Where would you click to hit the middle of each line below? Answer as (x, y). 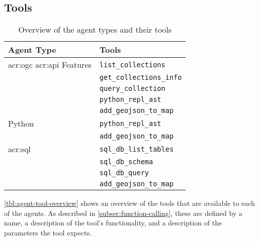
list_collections (132, 65)
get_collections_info (141, 78)
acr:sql (20, 149)
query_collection (132, 89)
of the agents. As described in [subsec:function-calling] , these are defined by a (123, 213)
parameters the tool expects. (48, 232)
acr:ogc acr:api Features (50, 65)
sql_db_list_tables (137, 149)
